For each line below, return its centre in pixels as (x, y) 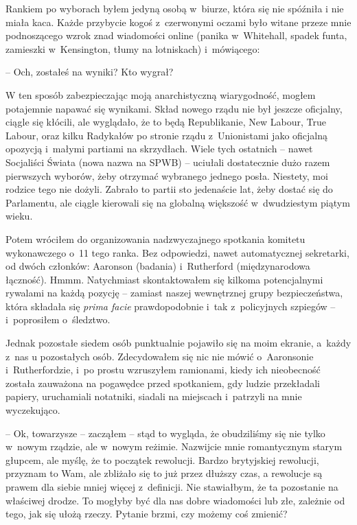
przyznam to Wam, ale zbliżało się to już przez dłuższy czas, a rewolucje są (164, 473)
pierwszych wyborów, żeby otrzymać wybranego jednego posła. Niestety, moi (167, 175)
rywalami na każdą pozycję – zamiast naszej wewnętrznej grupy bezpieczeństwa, (174, 293)
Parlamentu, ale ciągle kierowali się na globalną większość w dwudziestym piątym (178, 202)
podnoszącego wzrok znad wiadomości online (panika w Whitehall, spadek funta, (176, 35)
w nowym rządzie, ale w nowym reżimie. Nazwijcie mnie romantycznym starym (174, 446)
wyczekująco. (33, 410)
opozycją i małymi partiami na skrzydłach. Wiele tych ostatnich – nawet (159, 149)
